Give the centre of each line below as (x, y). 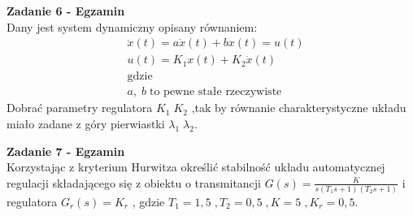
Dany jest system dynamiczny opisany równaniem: (132, 26)
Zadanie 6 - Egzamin (66, 11)
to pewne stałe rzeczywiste (216, 92)
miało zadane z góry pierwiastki (86, 123)
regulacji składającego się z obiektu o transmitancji (134, 182)
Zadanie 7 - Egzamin (66, 151)
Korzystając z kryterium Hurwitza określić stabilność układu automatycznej (196, 167)
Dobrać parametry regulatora (80, 108)
